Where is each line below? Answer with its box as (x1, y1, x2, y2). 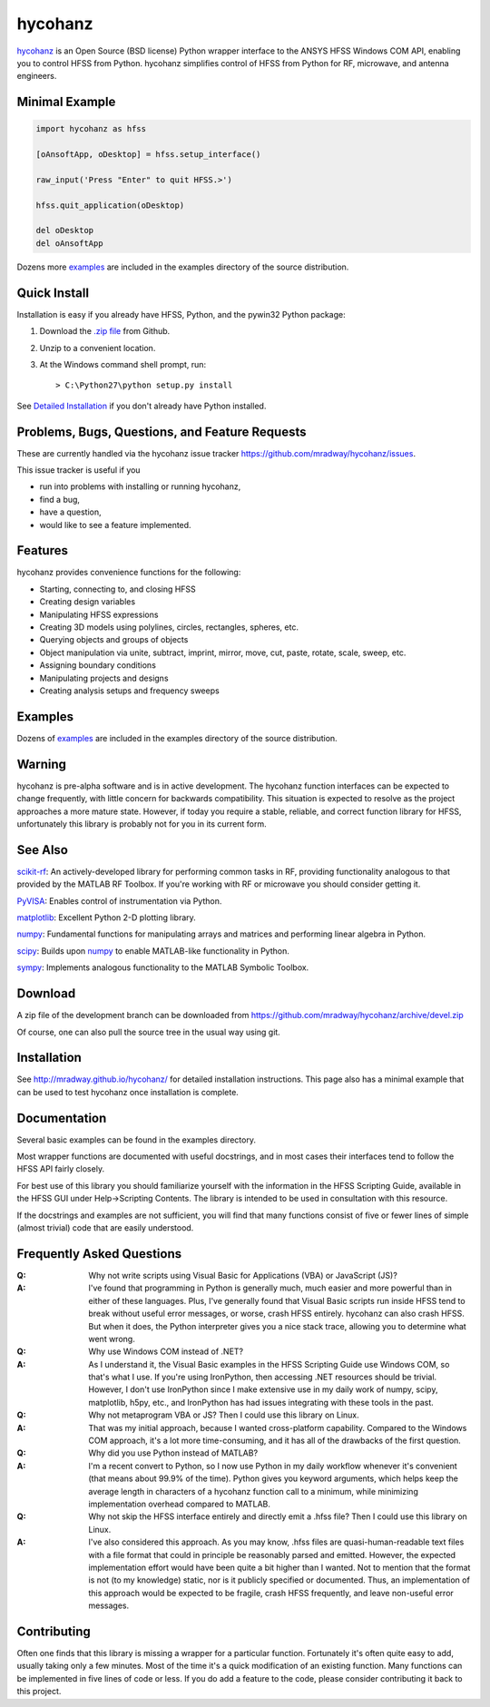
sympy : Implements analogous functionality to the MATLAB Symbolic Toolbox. (16, 962, 309, 973)
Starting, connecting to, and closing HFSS (39, 584, 197, 594)
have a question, (39, 506, 102, 517)
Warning (16, 756, 67, 771)
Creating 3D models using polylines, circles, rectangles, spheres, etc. (39, 622, 299, 633)
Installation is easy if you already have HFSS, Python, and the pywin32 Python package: (16, 309, 346, 319)
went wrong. (88, 1333, 135, 1344)
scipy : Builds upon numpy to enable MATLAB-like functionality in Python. (16, 945, 289, 957)
